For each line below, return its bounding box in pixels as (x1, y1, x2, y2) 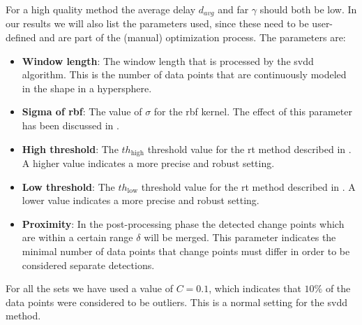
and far (218, 2, 249, 16)
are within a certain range (22, 230, 133, 245)
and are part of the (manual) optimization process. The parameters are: (39, 30, 346, 45)
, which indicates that (209, 281, 301, 296)
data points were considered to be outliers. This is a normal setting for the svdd (6, 294, 347, 309)
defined (6, 30, 36, 45)
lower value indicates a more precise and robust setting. (22, 193, 259, 208)
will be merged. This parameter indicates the (144, 230, 336, 245)
